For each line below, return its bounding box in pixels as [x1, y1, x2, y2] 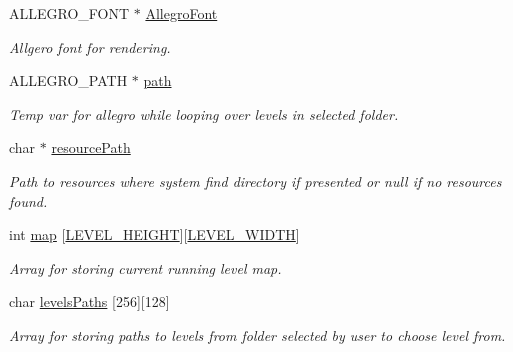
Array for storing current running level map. [9, 257, 282, 278]
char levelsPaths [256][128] [9, 291, 170, 312]
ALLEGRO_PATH [9, 70, 128, 91]
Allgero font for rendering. [9, 36, 171, 57]
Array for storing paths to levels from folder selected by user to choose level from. [9, 324, 506, 345]
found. [9, 190, 48, 211]
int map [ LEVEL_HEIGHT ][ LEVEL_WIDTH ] [9, 224, 300, 245]
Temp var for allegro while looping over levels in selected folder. [9, 103, 399, 124]
